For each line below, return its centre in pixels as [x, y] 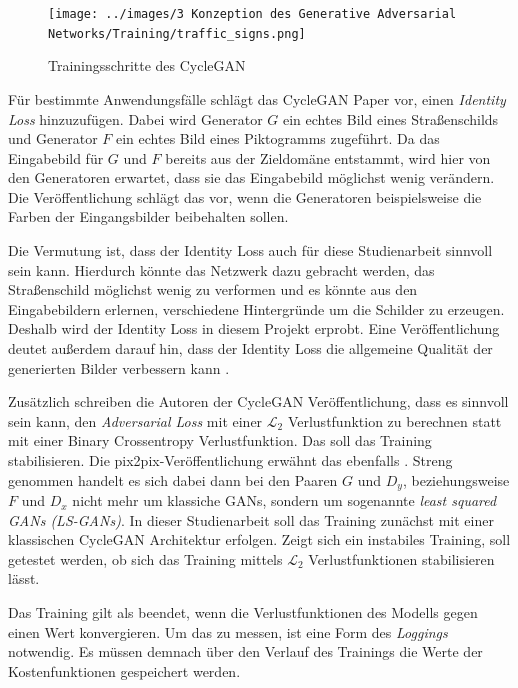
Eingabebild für [56, 157]
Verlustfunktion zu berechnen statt [394, 420]
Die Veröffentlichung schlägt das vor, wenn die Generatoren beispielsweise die [245, 196]
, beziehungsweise [456, 479]
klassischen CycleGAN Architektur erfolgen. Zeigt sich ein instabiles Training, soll [259, 539]
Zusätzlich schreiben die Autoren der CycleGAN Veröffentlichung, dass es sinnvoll [258, 401]
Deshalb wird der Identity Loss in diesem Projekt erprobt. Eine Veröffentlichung [254, 328]
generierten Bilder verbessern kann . [119, 367]
